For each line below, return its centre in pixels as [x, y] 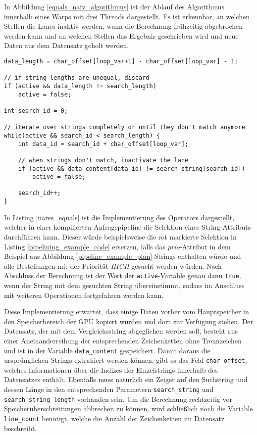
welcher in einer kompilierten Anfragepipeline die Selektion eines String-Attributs [128, 227]
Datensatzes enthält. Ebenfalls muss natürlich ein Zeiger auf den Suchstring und [126, 379]
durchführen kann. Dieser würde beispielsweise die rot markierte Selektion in [120, 236]
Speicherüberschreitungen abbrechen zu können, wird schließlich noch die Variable [128, 409]
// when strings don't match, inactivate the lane [103, 160]
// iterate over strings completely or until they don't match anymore [125, 127]
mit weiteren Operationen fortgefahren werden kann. [84, 295]
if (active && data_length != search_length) [80, 86]
